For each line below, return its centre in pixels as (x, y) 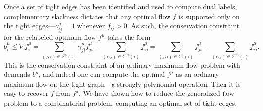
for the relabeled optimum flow (50, 37)
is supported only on (209, 16)
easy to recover (26, 93)
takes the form (129, 37)
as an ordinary (197, 74)
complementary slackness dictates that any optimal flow (87, 16)
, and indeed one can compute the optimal (102, 74)
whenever (91, 26)
